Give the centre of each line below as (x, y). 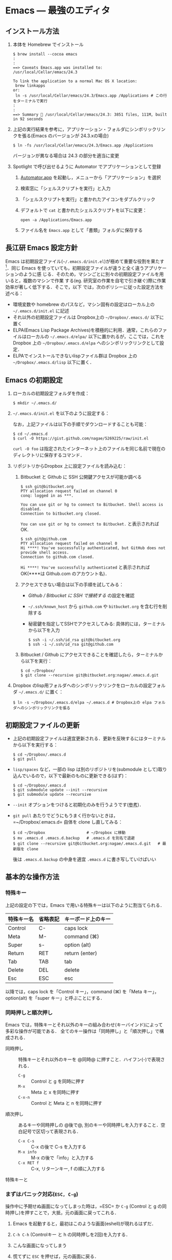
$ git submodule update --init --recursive (60, 790)
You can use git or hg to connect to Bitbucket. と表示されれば (90, 524)
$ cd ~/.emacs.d (30, 434)
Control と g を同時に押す (58, 1081)
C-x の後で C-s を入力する (59, 1147)
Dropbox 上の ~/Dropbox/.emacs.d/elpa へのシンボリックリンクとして (86, 343)
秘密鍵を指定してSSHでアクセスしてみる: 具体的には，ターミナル (97, 624)
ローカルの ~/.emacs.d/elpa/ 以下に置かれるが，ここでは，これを (95, 337)
